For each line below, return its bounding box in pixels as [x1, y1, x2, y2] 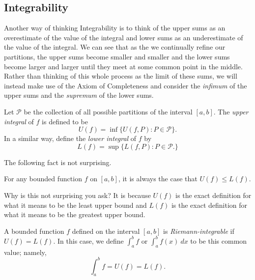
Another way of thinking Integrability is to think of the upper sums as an [4, 23, 226, 33]
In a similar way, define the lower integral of [4, 133, 137, 143]
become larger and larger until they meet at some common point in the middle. [4, 61, 243, 71]
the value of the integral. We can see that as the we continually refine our [4, 42, 226, 52]
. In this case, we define [53, 235, 124, 246]
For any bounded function [4, 173, 82, 184]
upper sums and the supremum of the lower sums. [4, 90, 154, 100]
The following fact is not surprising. [4, 157, 112, 167]
